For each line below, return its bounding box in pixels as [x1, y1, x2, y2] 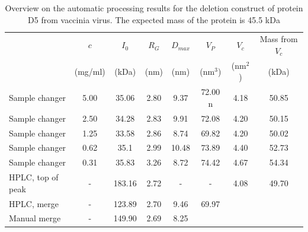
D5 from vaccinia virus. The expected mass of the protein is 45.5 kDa [28, 13, 280, 26]
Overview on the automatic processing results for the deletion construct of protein [5, 2, 303, 14]
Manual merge [9, 212, 61, 224]
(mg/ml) [74, 65, 105, 77]
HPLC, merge [9, 197, 59, 209]
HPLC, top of [9, 171, 59, 183]
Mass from [259, 33, 298, 45]
